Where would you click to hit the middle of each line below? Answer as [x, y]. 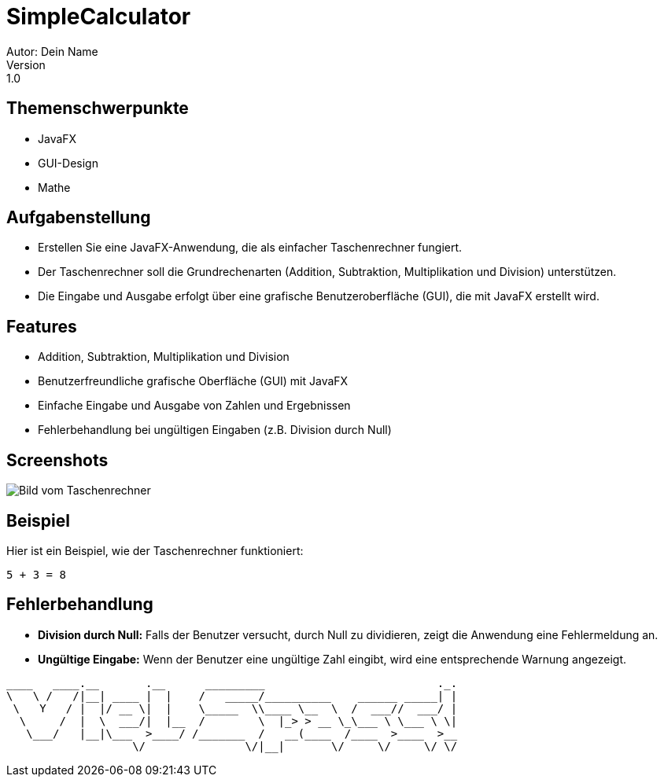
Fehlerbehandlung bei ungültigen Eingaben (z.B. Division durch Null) [215, 430]
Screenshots [57, 460]
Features [42, 326]
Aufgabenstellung [79, 218]
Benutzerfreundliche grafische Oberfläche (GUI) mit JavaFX [193, 381]
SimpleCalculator [99, 17]
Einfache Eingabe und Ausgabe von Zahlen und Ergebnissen [194, 406]
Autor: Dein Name [52, 51]
